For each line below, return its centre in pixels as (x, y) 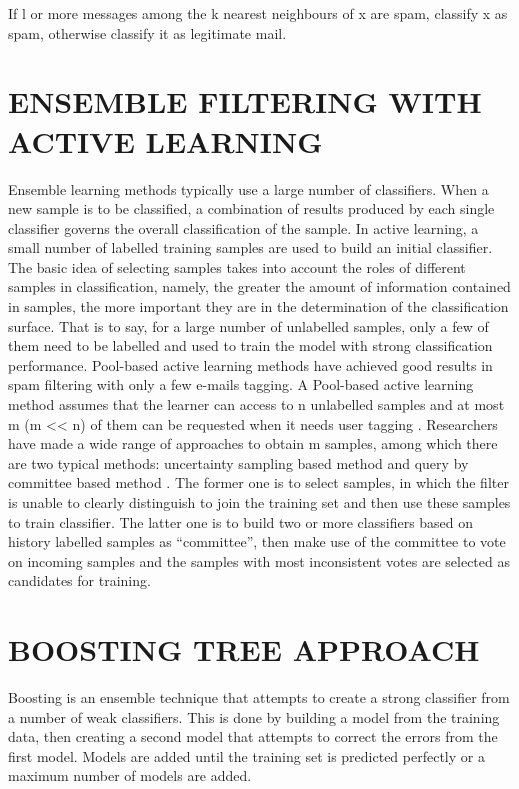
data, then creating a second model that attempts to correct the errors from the (253, 736)
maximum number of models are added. (130, 775)
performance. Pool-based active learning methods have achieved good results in (250, 364)
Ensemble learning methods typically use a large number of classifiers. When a (248, 188)
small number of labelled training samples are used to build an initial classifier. (250, 247)
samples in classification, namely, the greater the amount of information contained (259, 286)
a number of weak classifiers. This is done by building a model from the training (254, 716)
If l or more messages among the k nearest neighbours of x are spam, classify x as (258, 13)
